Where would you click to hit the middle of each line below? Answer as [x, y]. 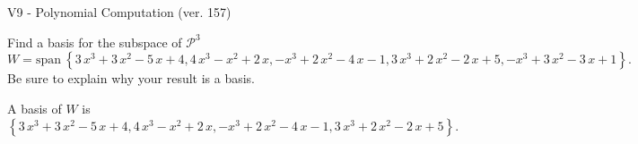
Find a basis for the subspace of [95, 42]
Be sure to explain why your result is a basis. [131, 78]
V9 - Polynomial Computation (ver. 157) [119, 12]
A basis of [35, 108]
